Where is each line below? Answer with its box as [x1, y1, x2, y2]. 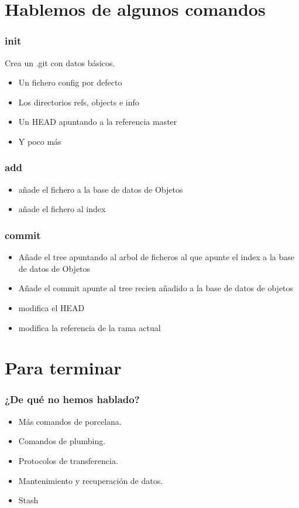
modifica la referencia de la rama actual [18, 321, 161, 333]
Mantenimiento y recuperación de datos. [18, 474, 163, 486]
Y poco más [18, 135, 61, 147]
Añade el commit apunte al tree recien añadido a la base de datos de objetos [18, 282, 294, 294]
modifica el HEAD [18, 301, 85, 313]
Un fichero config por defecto [18, 76, 122, 88]
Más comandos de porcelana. [18, 415, 122, 427]
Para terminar [5, 356, 122, 380]
